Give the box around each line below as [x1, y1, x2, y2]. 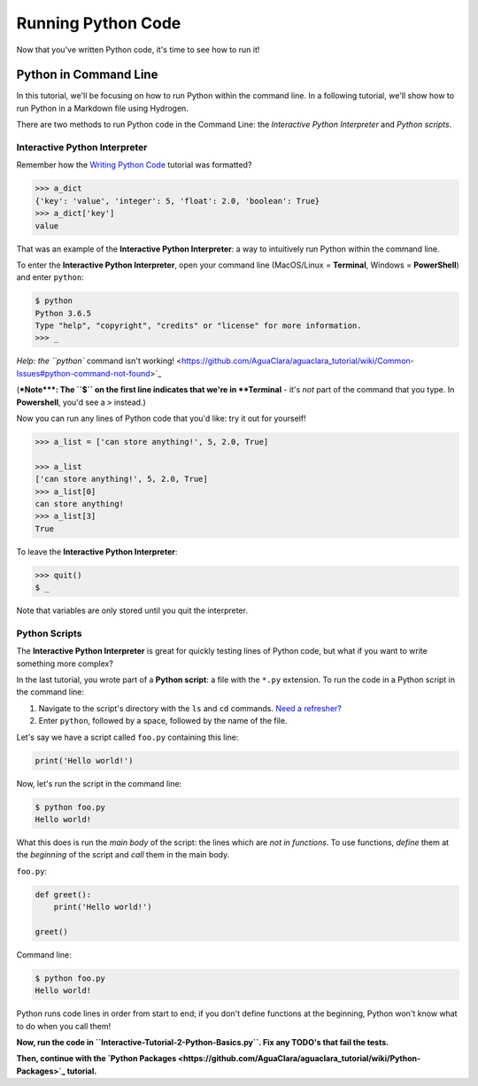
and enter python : [16, 272, 84, 283]
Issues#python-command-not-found [16, 368, 150, 378]
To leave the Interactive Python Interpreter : [16, 546, 178, 557]
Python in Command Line [16, 67, 158, 82]
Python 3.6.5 [35, 308, 92, 318]
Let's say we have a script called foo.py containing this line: [16, 732, 239, 742]
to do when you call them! [16, 1020, 112, 1031]
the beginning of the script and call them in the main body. [16, 849, 230, 860]
